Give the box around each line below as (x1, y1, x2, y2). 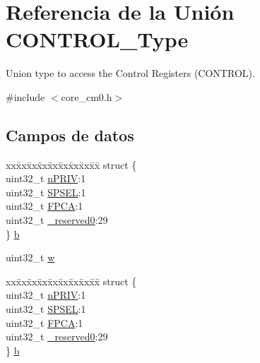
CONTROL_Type (6, 25, 189, 54)
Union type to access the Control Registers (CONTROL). (6, 66, 255, 81)
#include (6, 89, 45, 104)
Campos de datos (6, 124, 134, 145)
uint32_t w (6, 250, 55, 265)
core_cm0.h (61, 89, 112, 104)
